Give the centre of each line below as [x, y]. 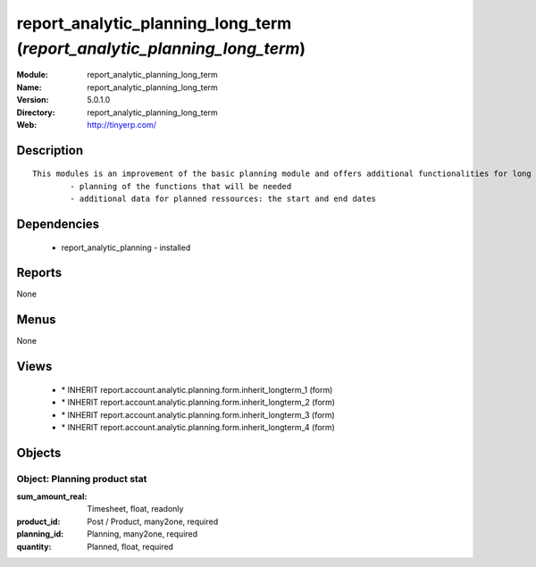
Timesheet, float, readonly [135, 509]
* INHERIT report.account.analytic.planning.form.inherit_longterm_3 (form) [198, 414]
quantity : [34, 546]
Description [50, 150]
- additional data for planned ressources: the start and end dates [223, 199]
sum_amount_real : [52, 496]
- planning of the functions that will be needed [181, 186]
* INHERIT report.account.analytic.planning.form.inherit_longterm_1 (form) [197, 389]
